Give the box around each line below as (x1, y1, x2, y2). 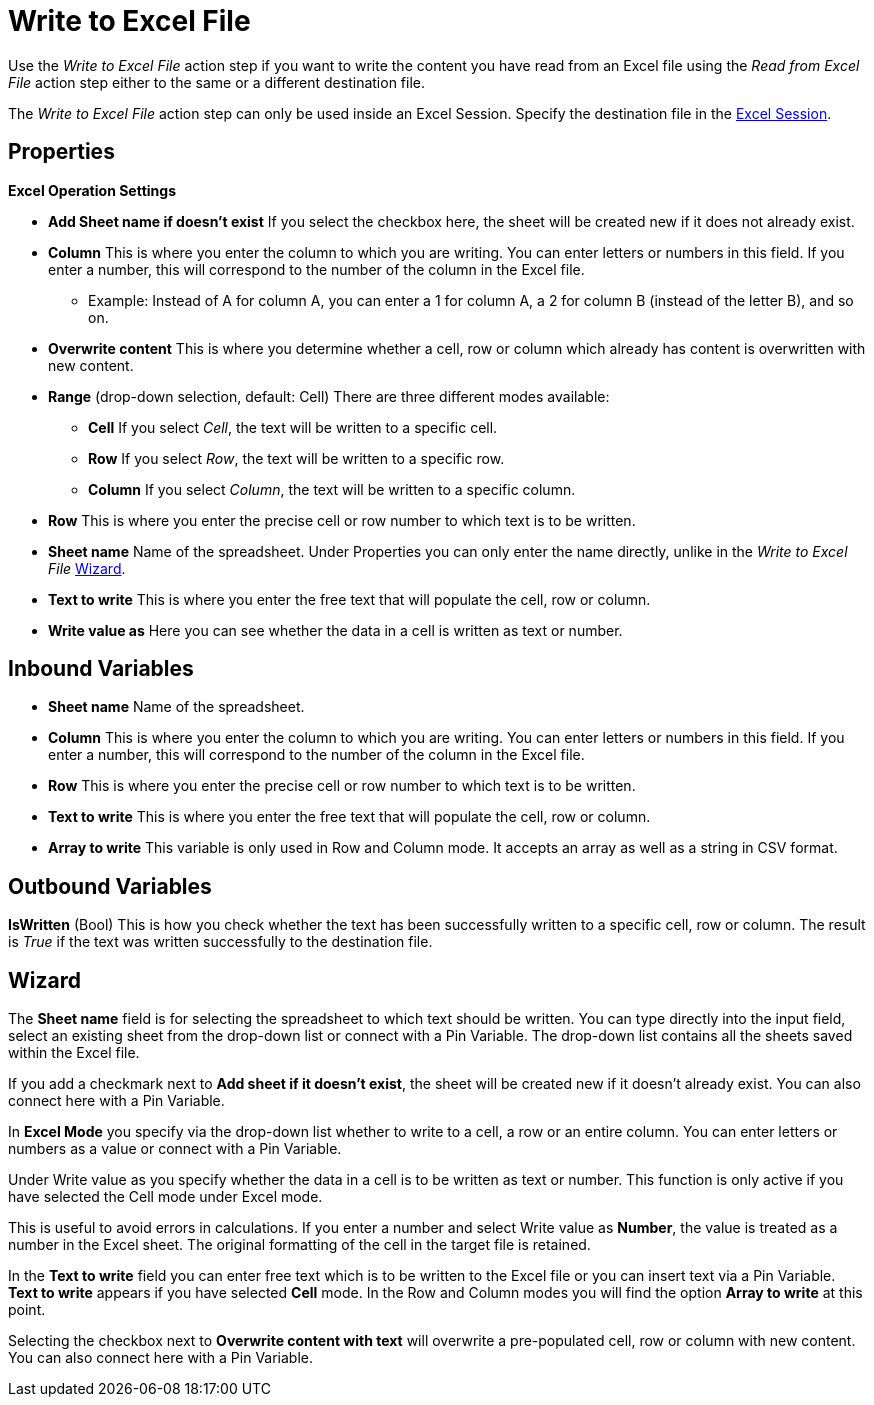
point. (8, 1301, 46, 1319)
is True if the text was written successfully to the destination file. (8, 933, 433, 951)
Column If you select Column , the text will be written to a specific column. (88, 480, 576, 498)
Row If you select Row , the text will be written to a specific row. (88, 449, 505, 467)
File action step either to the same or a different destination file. (8, 73, 426, 91)
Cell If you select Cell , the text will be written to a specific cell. (88, 418, 498, 436)
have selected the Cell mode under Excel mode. (8, 1188, 323, 1206)
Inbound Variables (8, 656, 194, 682)
